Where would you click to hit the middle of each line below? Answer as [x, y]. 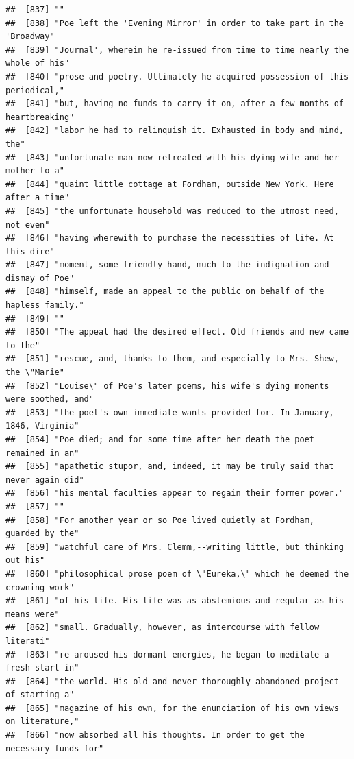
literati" [28, 641]
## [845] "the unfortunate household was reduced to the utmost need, [172, 211]
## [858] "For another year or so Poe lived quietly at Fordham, [160, 520]
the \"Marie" [35, 373]
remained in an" [42, 453]
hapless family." [45, 305]
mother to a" [35, 171]
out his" [25, 561]
